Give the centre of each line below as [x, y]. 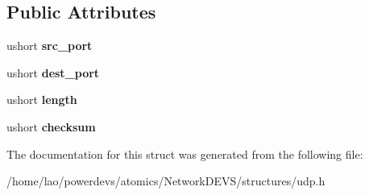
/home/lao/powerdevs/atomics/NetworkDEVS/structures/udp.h [166, 181]
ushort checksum [51, 126]
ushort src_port [50, 46]
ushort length [42, 100]
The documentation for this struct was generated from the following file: [185, 154]
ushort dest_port [53, 72]
